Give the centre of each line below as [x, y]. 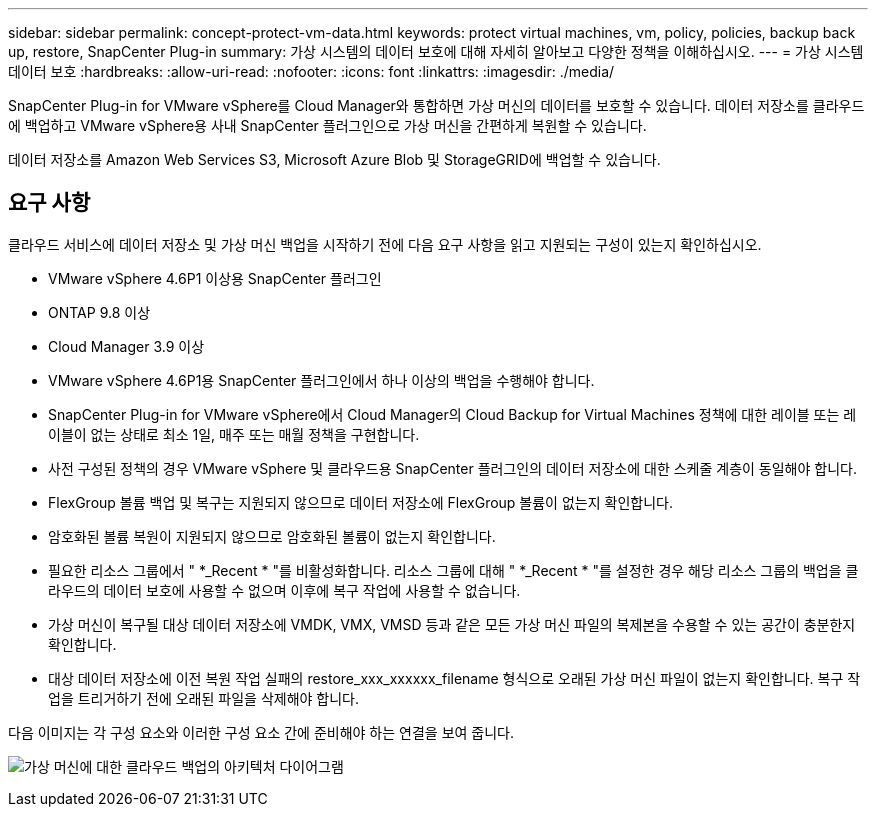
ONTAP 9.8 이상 [99, 312]
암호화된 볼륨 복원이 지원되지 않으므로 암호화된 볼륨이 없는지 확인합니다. [272, 536]
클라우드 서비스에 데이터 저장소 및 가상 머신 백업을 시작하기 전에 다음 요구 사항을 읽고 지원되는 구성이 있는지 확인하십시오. [385, 244]
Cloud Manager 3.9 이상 [126, 346]
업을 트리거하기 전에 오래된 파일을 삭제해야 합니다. [204, 698]
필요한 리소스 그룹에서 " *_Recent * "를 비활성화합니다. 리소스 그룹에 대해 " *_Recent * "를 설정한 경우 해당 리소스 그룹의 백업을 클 [453, 570]
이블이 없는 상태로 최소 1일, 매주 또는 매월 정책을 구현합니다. [234, 434]
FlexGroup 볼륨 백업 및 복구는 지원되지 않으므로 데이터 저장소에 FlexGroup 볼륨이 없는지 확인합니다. [360, 502]
